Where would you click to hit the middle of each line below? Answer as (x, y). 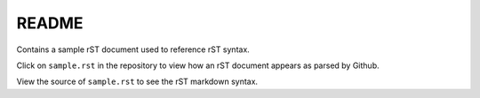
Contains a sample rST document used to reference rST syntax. (133, 49)
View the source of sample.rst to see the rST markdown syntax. (137, 82)
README (50, 23)
